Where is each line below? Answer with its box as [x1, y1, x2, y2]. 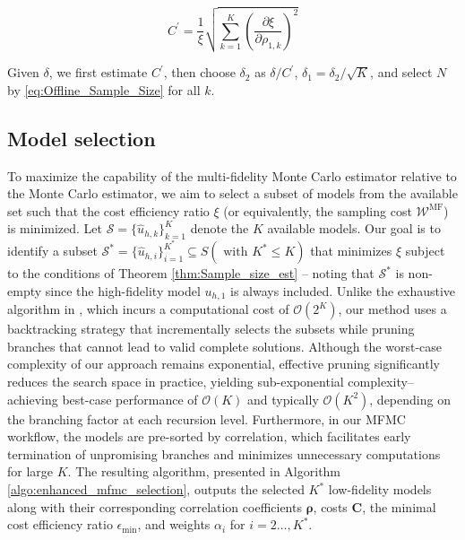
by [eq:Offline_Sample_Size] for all [7, 80, 201, 99]
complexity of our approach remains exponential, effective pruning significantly [7, 354, 440, 373]
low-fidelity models [328, 480, 432, 498]
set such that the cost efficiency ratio [7, 201, 210, 220]
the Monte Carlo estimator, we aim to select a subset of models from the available [7, 184, 458, 203]
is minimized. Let [7, 219, 103, 238]
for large [7, 462, 54, 481]
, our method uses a [338, 300, 447, 318]
